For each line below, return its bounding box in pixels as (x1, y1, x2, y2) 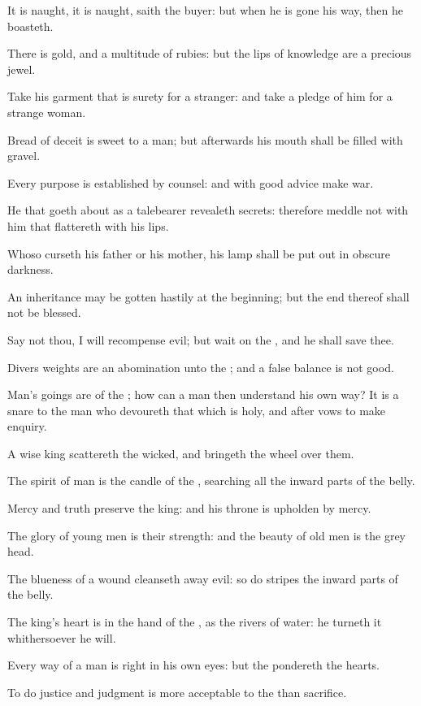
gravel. (7, 147, 41, 164)
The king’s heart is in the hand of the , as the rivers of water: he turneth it (7, 613, 382, 630)
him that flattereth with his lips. (7, 217, 169, 234)
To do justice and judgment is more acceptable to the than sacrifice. (7, 683, 347, 700)
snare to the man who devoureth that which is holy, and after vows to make (7, 401, 386, 418)
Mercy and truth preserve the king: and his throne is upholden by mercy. (7, 500, 371, 517)
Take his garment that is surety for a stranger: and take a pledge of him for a (7, 88, 393, 105)
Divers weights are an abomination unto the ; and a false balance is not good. (7, 358, 394, 375)
